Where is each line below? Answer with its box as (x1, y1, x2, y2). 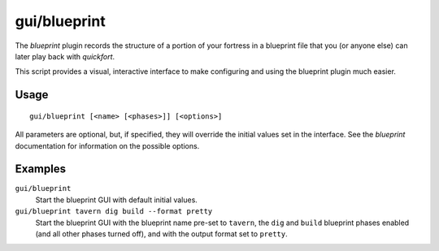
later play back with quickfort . (15, 51, 115, 61)
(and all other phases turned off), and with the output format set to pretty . (35, 228, 288, 239)
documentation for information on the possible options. (15, 141, 200, 150)
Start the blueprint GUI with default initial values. (35, 195, 198, 205)
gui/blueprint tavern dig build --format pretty (15, 207, 213, 216)
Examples (15, 162, 67, 176)
